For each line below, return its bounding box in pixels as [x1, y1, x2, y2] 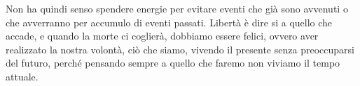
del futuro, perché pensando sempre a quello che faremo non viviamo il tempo [6, 55, 340, 70]
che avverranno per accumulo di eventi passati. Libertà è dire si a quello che [6, 15, 333, 29]
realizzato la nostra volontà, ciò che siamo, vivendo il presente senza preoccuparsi [6, 42, 354, 56]
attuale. [6, 69, 39, 83]
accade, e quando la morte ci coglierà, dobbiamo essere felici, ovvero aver [6, 28, 319, 43]
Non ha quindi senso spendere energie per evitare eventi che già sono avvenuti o [6, 1, 348, 15]
